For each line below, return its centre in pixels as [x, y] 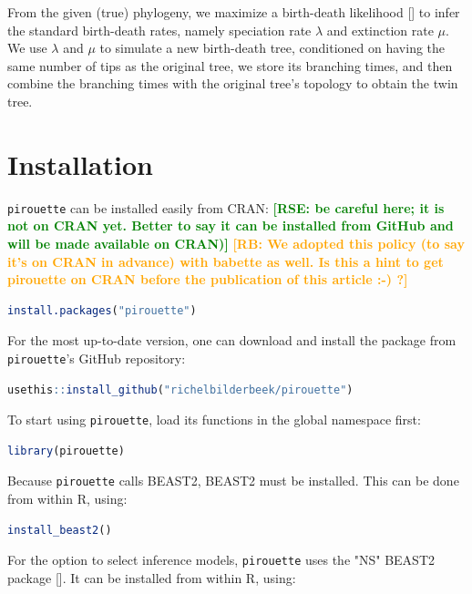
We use [27, 48]
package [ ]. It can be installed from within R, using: [152, 577]
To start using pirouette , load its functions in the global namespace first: [214, 420]
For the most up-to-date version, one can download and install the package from [232, 340]
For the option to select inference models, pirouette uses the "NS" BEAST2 [221, 560]
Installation [80, 164]
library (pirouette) [66, 451]
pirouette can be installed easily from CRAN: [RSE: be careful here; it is [226, 207]
